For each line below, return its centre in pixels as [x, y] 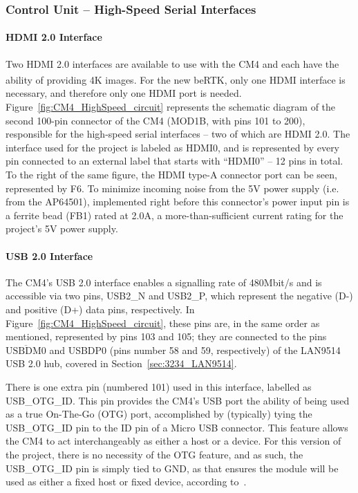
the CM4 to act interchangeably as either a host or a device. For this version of [173, 441]
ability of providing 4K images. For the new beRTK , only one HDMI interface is [176, 79]
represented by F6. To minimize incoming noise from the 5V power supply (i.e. [172, 188]
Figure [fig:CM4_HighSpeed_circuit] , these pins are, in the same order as [163, 323]
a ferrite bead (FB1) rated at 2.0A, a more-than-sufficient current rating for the [175, 215]
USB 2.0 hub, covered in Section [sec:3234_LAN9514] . [121, 363]
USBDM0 [26, 351]
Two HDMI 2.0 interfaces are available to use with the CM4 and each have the [172, 63]
